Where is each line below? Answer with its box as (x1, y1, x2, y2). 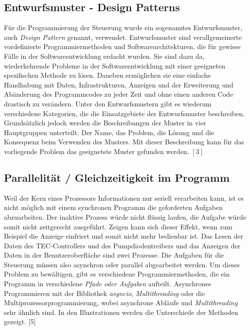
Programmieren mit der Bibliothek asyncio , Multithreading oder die (4, 288, 205, 298)
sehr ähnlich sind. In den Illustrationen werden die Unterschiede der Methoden (4, 307, 238, 317)
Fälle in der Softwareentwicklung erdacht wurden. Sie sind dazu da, (4, 51, 205, 61)
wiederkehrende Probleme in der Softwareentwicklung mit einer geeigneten (4, 60, 226, 70)
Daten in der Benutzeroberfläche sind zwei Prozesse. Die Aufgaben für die (4, 250, 224, 260)
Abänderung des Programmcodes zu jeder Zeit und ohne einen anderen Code (4, 89, 233, 99)
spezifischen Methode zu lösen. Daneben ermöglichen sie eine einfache (4, 70, 211, 80)
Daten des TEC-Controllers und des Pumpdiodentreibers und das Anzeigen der (4, 240, 241, 250)
